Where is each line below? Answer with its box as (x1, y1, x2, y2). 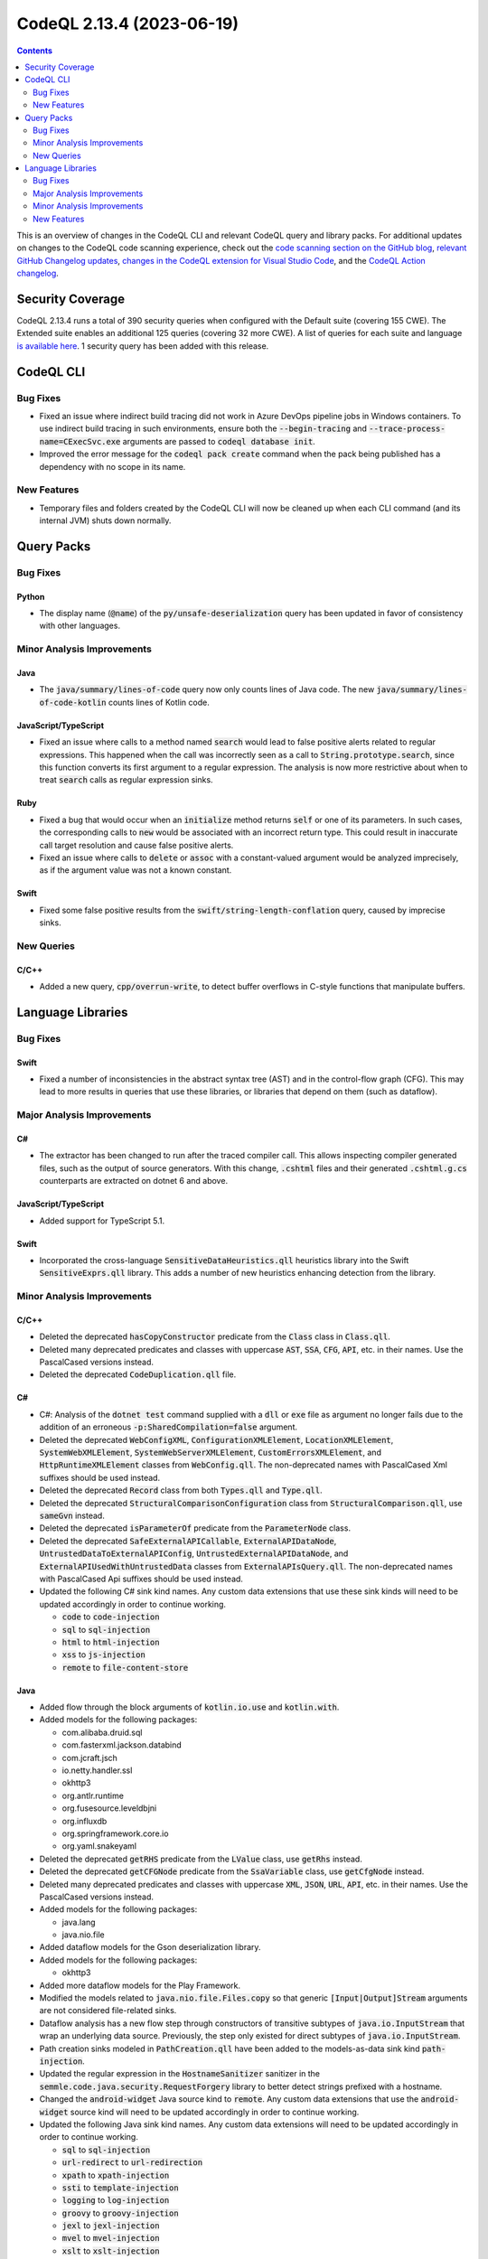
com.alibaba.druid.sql (61, 1727, 143, 1738)
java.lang (61, 1917, 96, 1927)
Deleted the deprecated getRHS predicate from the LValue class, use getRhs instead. (39, 1853, 363, 1864)
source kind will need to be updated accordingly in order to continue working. (70, 2106, 360, 2117)
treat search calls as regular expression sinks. (39, 774, 213, 785)
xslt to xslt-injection (61, 2245, 160, 2256)
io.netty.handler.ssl (61, 1765, 133, 1776)
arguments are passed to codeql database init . (122, 436, 315, 446)
